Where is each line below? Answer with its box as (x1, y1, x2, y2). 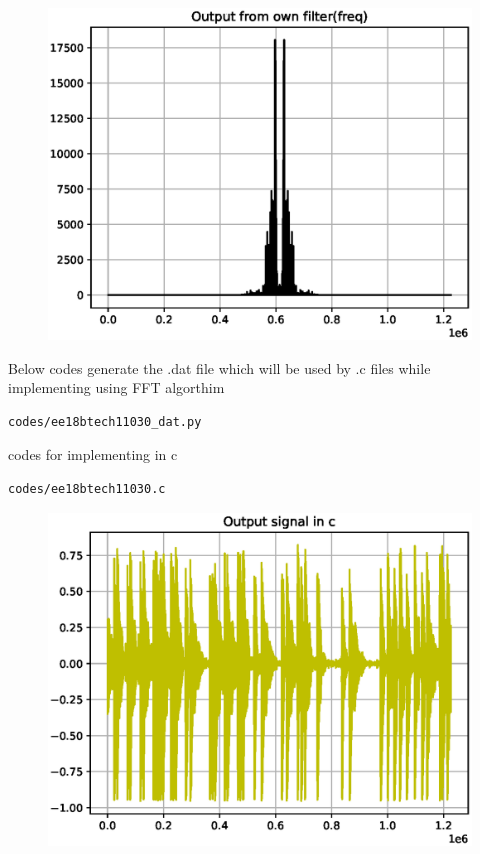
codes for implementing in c (8, 444, 178, 465)
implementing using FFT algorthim (8, 377, 225, 398)
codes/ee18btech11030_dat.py (8, 414, 202, 429)
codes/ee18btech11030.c (8, 482, 166, 497)
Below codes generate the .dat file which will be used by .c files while (8, 357, 431, 378)
